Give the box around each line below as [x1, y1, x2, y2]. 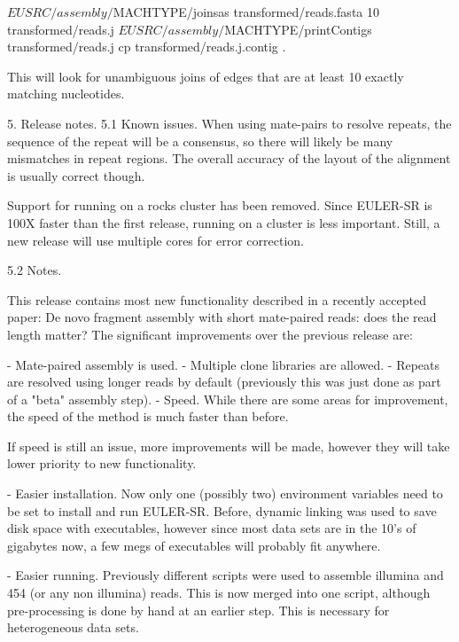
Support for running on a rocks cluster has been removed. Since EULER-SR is [7, 196, 432, 215]
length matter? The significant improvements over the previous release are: [7, 325, 413, 343]
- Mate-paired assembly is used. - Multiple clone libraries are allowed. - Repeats [7, 355, 440, 373]
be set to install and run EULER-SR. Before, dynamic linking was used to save [7, 501, 437, 520]
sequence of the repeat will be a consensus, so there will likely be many [7, 131, 393, 150]
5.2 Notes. [7, 261, 62, 279]
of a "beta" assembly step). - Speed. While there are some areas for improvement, [7, 389, 448, 408]
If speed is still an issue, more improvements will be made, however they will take [7, 436, 450, 455]
